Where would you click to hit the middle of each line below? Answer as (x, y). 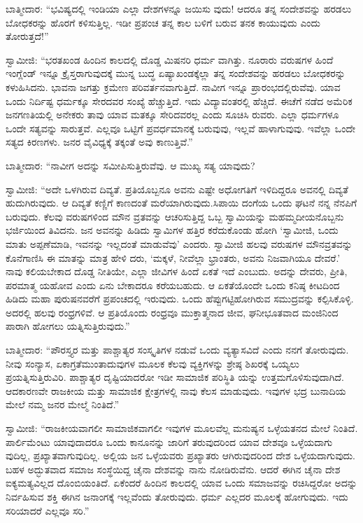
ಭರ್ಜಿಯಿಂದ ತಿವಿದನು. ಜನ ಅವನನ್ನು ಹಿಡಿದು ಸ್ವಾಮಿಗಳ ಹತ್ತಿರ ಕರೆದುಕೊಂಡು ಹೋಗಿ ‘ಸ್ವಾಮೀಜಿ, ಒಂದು (172, 230)
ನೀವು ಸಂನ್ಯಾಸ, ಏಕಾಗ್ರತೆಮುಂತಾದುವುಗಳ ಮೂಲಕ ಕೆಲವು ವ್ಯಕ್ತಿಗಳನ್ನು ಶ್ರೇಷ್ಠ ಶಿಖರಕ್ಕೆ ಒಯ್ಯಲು (153, 363)
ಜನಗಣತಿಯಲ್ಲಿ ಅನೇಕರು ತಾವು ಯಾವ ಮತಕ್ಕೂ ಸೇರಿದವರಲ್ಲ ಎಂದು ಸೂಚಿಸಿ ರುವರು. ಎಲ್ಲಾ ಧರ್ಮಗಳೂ (172, 114)
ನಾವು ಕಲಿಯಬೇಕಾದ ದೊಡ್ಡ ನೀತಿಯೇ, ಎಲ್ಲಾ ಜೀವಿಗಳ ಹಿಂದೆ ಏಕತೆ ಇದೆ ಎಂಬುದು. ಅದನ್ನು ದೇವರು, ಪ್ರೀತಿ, (177, 271)
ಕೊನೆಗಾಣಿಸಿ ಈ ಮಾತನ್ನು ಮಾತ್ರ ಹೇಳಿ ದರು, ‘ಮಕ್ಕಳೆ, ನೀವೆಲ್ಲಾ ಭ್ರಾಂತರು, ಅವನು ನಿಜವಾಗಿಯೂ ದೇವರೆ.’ (173, 257)
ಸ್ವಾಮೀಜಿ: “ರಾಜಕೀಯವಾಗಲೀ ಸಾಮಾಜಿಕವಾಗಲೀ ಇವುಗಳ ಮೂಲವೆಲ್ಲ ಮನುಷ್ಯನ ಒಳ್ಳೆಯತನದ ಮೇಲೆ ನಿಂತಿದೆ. (182, 428)
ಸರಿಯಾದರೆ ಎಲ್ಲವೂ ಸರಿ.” (48, 510)
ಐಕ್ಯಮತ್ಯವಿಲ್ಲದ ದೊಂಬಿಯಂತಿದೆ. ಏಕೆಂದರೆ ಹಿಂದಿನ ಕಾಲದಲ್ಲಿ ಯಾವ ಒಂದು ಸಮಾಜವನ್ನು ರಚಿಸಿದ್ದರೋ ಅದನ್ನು (181, 483)
